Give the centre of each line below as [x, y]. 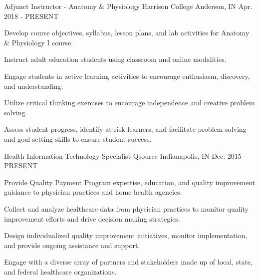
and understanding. [34, 86]
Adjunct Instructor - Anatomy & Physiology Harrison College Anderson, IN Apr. [128, 6]
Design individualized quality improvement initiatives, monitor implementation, [126, 235]
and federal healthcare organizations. [60, 271]
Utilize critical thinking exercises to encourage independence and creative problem [129, 103]
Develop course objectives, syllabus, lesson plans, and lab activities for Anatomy [127, 33]
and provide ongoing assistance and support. [72, 245]
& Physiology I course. [39, 42]
